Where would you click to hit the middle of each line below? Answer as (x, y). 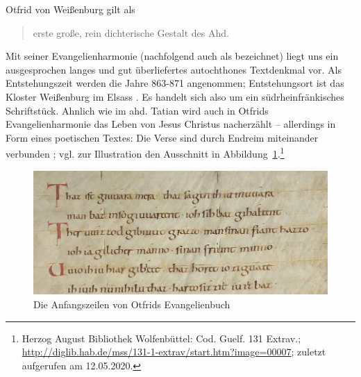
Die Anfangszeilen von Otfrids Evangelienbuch (132, 304)
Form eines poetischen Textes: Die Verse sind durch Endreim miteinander (162, 137)
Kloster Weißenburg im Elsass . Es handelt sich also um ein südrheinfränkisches (175, 96)
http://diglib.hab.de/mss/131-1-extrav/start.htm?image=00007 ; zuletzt (174, 352)
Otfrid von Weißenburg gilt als (70, 9)
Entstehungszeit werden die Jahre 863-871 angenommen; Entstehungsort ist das (175, 83)
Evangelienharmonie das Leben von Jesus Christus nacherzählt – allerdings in (171, 124)
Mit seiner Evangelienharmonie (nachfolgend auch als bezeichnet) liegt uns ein (172, 56)
